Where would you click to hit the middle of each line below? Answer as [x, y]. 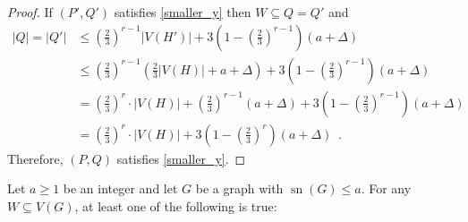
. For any [386, 188]
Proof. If [30, 12]
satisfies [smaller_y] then [183, 12]
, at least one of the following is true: [176, 205]
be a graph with [239, 188]
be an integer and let [120, 188]
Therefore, [35, 158]
